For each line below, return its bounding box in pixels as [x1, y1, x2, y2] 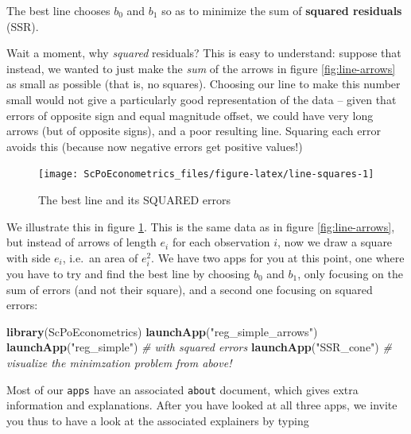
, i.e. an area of [62, 249, 138, 265]
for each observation [172, 234, 270, 250]
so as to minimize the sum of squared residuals [161, 2, 402, 18]
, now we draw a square [277, 234, 393, 250]
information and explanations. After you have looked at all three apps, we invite [6, 397, 397, 413]
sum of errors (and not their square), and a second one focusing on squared [6, 281, 373, 297]
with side [6, 249, 51, 265]
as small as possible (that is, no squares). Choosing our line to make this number [6, 76, 401, 92]
